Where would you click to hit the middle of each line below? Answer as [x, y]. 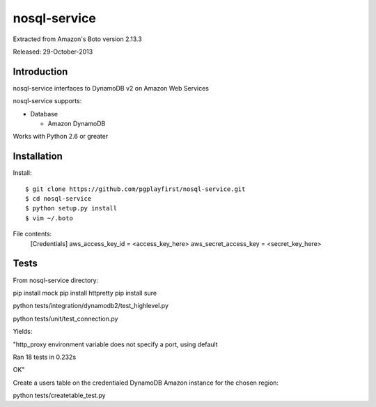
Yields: [23, 332]
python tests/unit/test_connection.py [65, 318]
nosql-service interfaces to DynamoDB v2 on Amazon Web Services [111, 88]
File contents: [32, 234]
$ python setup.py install [71, 208]
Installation [38, 156]
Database [44, 114]
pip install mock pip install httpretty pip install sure [85, 293]
